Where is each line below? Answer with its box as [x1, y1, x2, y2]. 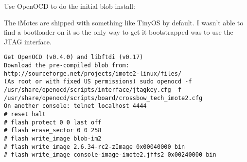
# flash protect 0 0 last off [4, 119, 102, 126]
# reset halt [4, 110, 46, 118]
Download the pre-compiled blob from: [4, 62, 129, 69]
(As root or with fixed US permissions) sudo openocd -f [4, 78, 192, 85]
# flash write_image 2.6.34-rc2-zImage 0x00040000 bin [4, 143, 185, 150]
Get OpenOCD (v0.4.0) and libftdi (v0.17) [4, 54, 143, 61]
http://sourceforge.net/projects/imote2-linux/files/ [4, 70, 182, 77]
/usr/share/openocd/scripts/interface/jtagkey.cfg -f [4, 86, 182, 93]
